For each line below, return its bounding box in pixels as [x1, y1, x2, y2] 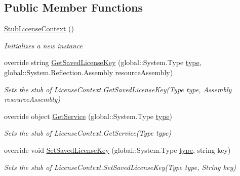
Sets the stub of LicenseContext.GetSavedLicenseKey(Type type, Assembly [4, 84, 232, 94]
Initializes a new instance [4, 40, 83, 50]
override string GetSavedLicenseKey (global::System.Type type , [4, 57, 202, 68]
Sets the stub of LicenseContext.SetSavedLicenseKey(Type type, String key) [4, 161, 236, 172]
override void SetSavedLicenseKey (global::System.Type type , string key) [4, 144, 231, 155]
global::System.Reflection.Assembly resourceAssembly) [4, 67, 173, 77]
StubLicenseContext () [4, 23, 74, 34]
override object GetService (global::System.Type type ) [4, 110, 173, 121]
